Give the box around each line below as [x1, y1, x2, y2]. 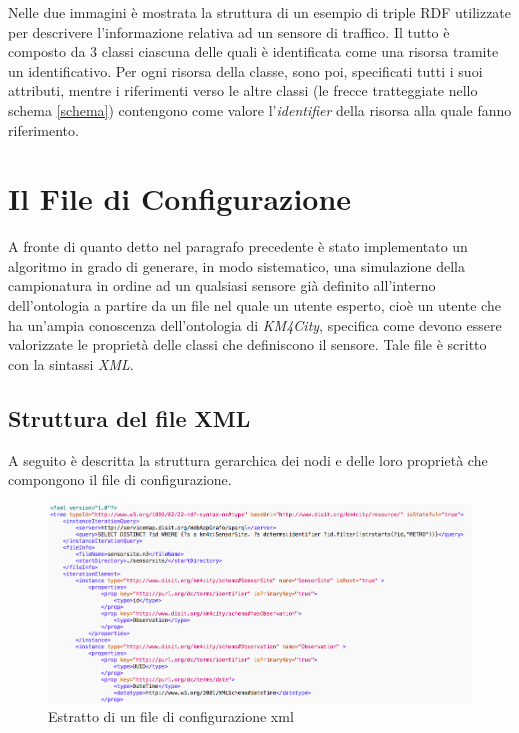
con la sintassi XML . [8, 353, 134, 374]
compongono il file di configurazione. [8, 469, 232, 490]
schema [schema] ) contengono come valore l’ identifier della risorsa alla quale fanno [8, 99, 512, 120]
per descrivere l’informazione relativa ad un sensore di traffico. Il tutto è [8, 21, 450, 42]
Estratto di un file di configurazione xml [48, 706, 294, 727]
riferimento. [8, 119, 79, 140]
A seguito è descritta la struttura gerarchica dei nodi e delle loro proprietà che [8, 449, 488, 470]
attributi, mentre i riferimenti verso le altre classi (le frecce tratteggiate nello [8, 80, 478, 101]
